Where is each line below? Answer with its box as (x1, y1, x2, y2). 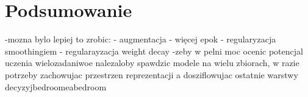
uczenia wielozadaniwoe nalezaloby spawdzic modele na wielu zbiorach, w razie (5, 56, 299, 69)
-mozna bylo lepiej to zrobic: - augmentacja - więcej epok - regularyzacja (5, 33, 276, 45)
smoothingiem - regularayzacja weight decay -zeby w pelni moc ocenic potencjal (5, 44, 303, 57)
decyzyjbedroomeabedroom (5, 80, 107, 93)
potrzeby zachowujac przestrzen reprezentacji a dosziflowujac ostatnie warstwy (5, 68, 298, 81)
